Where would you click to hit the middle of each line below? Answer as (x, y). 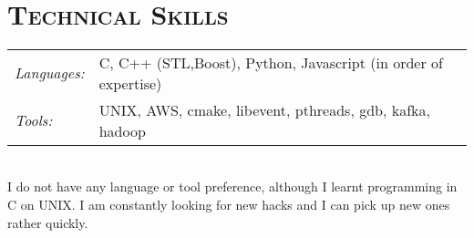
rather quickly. (48, 222)
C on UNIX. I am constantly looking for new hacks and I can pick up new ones (229, 204)
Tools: (34, 120)
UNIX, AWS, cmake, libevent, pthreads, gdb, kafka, (264, 109)
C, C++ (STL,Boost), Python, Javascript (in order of (271, 62)
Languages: (50, 73)
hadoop (122, 130)
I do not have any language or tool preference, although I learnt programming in (232, 186)
